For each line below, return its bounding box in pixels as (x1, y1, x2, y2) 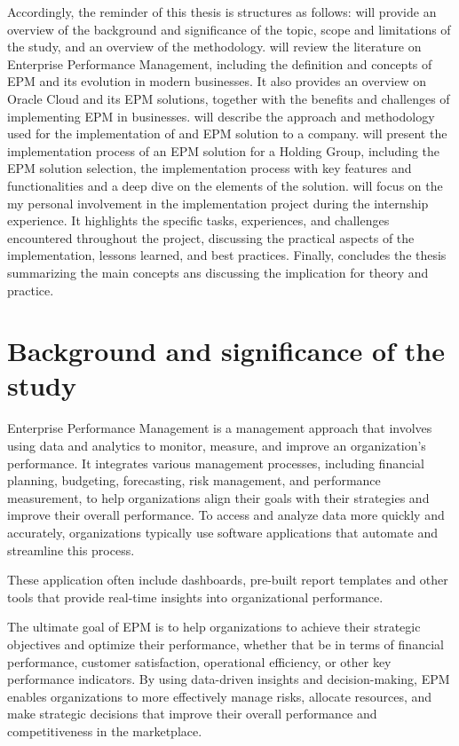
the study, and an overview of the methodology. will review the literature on (7, 37, 422, 56)
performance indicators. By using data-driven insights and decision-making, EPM (7, 670, 450, 688)
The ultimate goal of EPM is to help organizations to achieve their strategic (7, 617, 421, 636)
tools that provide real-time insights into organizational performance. (7, 587, 384, 606)
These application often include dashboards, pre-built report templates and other (7, 570, 448, 589)
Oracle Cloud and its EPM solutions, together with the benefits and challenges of (7, 89, 450, 107)
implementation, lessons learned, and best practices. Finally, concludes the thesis (7, 246, 447, 264)
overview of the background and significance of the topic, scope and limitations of (7, 20, 451, 38)
